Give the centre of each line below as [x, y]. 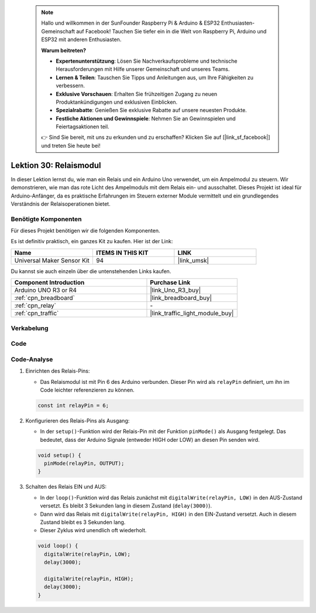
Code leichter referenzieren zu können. [87, 390]
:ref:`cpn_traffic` [37, 314]
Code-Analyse [32, 359]
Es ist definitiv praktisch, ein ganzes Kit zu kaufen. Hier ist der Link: [92, 241]
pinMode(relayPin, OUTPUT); [84, 464]
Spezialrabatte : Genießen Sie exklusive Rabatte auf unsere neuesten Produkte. [151, 110]
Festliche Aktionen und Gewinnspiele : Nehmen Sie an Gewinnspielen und [146, 118]
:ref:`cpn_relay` [35, 306]
